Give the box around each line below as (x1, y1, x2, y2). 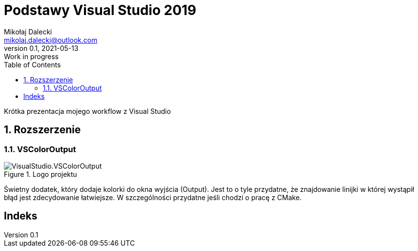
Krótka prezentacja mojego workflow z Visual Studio (4, 107, 171, 115)
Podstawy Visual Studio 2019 (4, 2, 197, 18)
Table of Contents (4, 60, 61, 69)
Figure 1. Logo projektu (4, 170, 77, 178)
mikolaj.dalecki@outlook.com (4, 35, 98, 44)
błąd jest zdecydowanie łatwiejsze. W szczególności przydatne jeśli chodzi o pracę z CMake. (4, 193, 302, 202)
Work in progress (4, 52, 59, 61)
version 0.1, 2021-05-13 (4, 44, 79, 52)
